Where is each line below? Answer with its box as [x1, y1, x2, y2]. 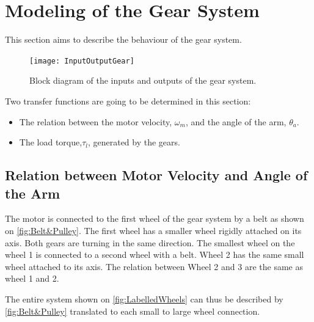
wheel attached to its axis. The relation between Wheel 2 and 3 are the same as [5, 260, 303, 273]
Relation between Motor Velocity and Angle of [5, 166, 308, 185]
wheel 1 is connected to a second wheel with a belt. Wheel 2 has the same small [5, 248, 304, 261]
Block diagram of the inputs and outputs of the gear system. [29, 74, 257, 87]
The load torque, [19, 136, 82, 148]
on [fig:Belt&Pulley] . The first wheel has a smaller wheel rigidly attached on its [5, 224, 302, 236]
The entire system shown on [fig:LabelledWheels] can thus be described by [5, 292, 283, 305]
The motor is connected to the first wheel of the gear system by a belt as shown [5, 212, 304, 225]
